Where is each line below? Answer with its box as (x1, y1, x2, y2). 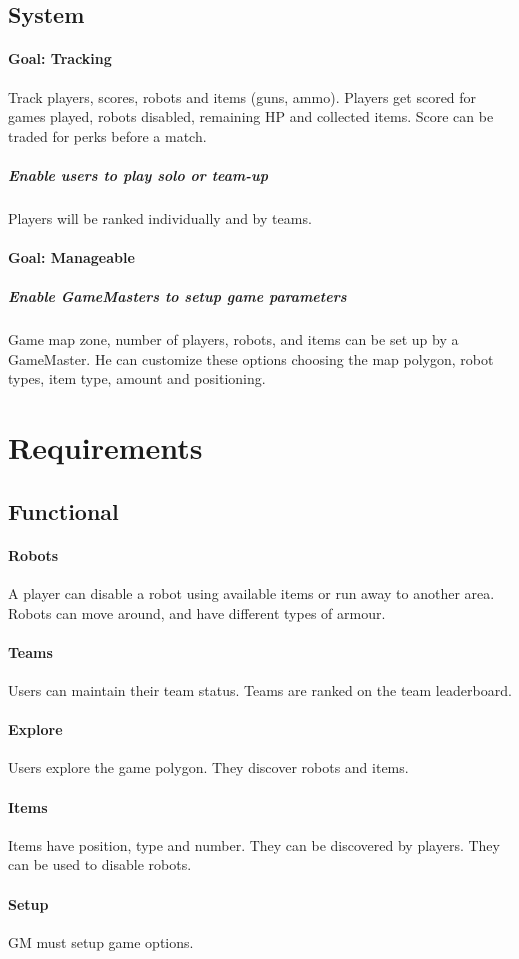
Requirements (8, 427, 203, 468)
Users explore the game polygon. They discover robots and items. (8, 757, 409, 778)
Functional (8, 495, 119, 526)
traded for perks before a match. (8, 125, 207, 146)
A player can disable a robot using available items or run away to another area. (8, 583, 495, 603)
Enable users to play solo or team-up (8, 164, 268, 185)
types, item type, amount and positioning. (8, 368, 266, 389)
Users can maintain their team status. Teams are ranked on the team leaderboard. (8, 679, 512, 700)
